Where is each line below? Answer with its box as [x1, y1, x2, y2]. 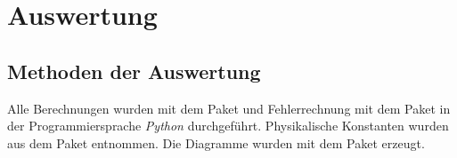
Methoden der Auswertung [7, 57, 261, 84]
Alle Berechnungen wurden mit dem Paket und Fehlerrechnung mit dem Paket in [7, 99, 451, 117]
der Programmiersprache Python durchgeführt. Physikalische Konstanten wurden [7, 116, 449, 135]
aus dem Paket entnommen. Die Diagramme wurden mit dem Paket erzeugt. [7, 133, 425, 152]
